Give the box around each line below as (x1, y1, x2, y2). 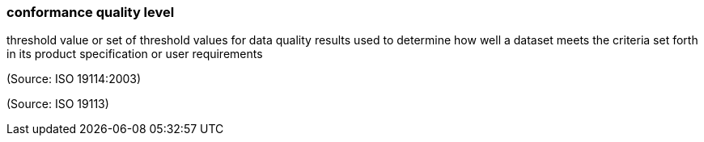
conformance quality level (6, 4, 175, 20)
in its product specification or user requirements (6, 47, 263, 61)
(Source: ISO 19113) (6, 97, 109, 111)
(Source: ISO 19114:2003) (6, 72, 142, 86)
